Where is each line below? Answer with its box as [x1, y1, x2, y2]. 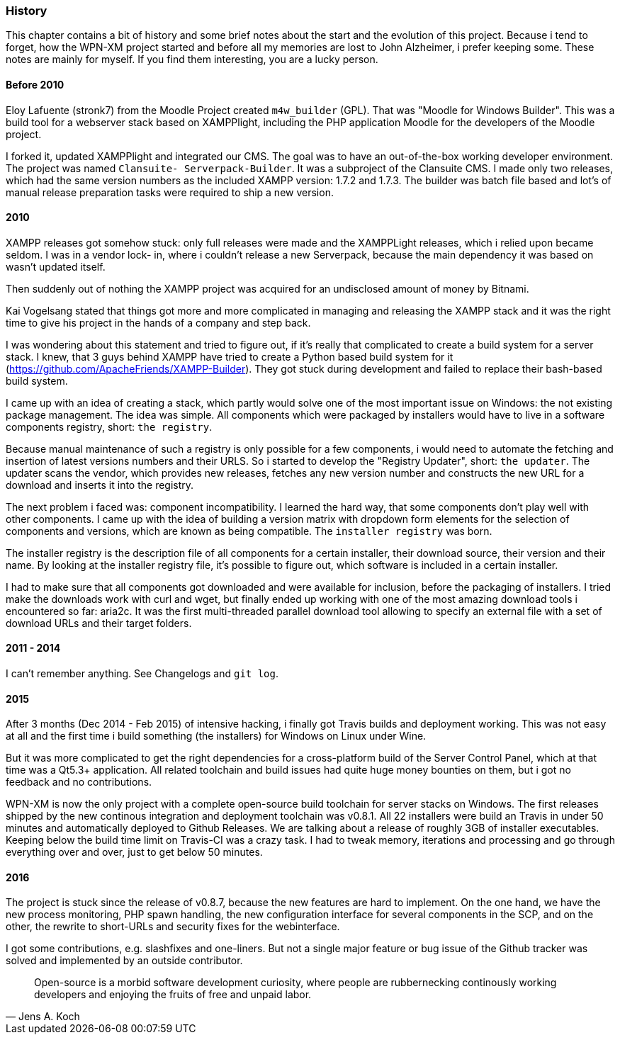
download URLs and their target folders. [6, 616, 192, 629]
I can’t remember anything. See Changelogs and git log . [6, 667, 279, 680]
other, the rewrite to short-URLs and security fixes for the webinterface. [6, 920, 340, 933]
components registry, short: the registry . [6, 420, 213, 433]
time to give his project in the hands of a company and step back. [6, 316, 311, 329]
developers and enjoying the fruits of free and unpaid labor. [34, 988, 312, 1001]
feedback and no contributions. [6, 776, 152, 789]
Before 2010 [6, 78, 64, 91]
